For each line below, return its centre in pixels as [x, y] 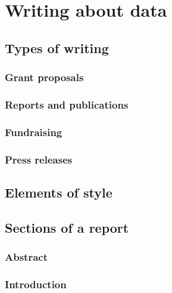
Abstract [26, 257]
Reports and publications [67, 104]
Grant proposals [44, 77]
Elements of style [59, 192]
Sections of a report [67, 227]
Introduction [36, 284]
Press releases [39, 159]
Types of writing [57, 47]
